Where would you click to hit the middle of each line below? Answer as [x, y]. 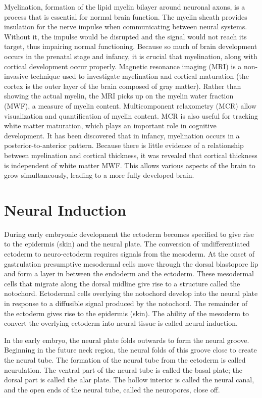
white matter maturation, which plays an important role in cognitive [110, 126]
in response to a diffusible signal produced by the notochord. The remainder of [126, 303]
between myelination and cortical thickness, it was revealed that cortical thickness [131, 155]
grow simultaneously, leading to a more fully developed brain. [99, 175]
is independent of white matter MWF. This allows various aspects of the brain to [130, 165]
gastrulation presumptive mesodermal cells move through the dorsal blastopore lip [131, 263]
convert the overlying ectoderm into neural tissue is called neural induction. [121, 323]
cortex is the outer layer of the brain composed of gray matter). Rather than [123, 86]
